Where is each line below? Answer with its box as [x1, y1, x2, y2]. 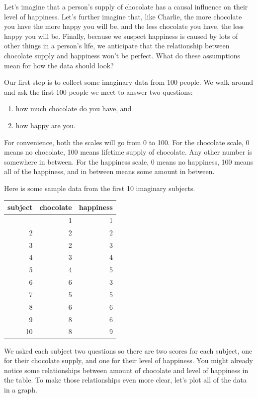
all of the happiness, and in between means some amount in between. [4, 166, 215, 177]
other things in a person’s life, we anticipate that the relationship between [4, 40, 230, 51]
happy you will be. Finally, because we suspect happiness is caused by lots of [4, 30, 238, 41]
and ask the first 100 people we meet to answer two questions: [4, 86, 193, 97]
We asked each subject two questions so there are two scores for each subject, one [4, 345, 253, 356]
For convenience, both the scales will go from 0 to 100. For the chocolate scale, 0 [4, 137, 250, 147]
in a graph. [4, 384, 37, 395]
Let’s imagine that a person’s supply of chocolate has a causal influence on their [4, 1, 248, 11]
